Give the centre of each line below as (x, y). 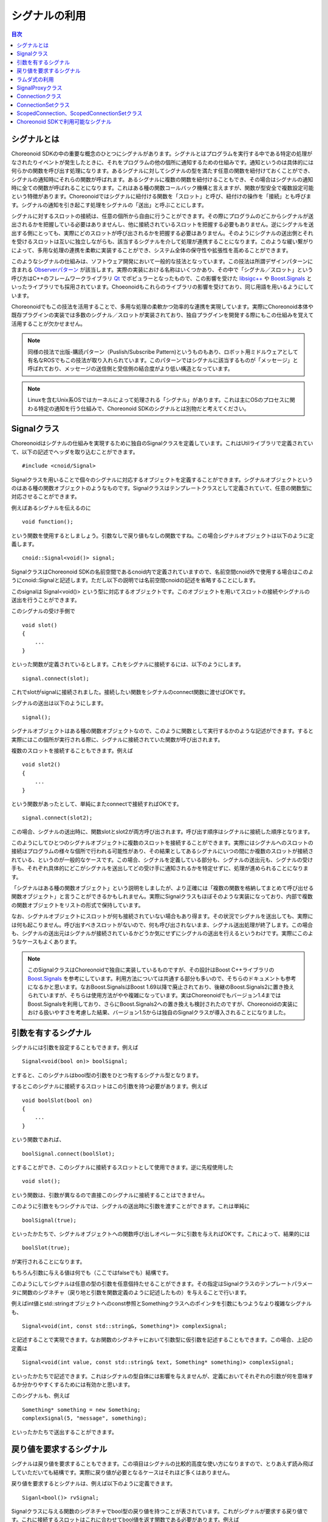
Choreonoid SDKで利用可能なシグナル (64, 122)
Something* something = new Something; (81, 1410)
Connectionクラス (39, 96)
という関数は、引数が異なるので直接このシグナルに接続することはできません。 (110, 1195)
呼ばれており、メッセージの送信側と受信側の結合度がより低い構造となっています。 (130, 369)
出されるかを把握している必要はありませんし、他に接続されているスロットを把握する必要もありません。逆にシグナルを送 (162, 225)
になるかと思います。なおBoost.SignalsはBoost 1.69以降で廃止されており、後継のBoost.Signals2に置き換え (161, 987)
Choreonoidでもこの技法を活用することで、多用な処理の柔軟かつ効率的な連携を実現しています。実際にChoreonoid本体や (162, 307)
